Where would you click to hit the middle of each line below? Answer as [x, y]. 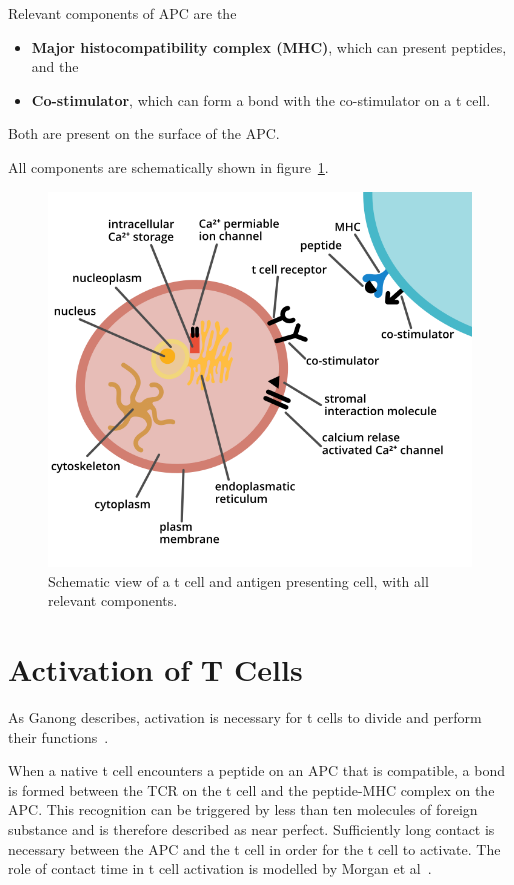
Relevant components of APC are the [122, 13]
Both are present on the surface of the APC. [144, 133]
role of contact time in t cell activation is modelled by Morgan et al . [220, 868]
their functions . [58, 736]
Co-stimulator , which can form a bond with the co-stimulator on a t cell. [261, 99]
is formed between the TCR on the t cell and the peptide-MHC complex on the [251, 789]
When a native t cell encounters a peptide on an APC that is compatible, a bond [256, 770]
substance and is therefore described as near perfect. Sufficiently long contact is [251, 828]
